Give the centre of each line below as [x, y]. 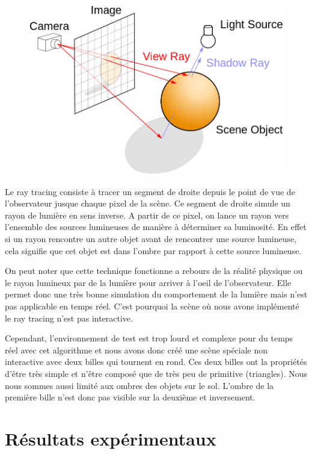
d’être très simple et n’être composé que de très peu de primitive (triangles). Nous [156, 373]
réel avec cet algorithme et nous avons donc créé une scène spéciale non [136, 350]
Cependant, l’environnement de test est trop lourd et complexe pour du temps [149, 338]
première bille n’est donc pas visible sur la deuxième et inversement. [130, 397]
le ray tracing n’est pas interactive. [69, 318]
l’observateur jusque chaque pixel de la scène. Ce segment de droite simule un [148, 203]
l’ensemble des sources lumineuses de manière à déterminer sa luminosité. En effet [156, 227]
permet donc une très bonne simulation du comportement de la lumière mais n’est [156, 294]
